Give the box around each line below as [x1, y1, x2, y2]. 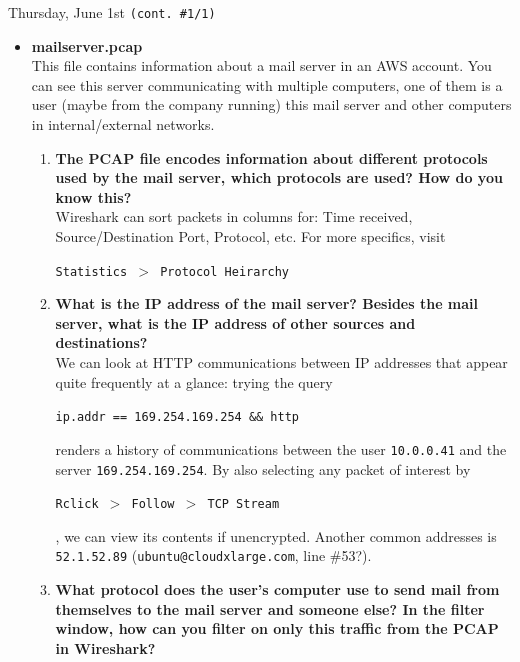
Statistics [55, 264, 128, 279]
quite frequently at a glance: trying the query [55, 371, 333, 392]
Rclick [55, 497, 99, 512]
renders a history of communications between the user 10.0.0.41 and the [55, 438, 507, 459]
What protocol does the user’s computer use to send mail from [55, 579, 500, 600]
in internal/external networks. [31, 114, 215, 135]
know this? [55, 186, 132, 207]
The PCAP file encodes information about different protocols [55, 147, 488, 168]
